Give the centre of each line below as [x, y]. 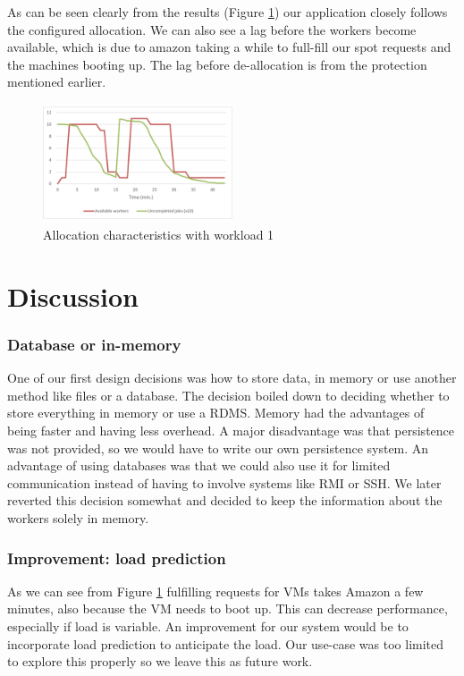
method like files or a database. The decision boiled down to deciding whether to [228, 395]
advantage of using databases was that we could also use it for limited [199, 465]
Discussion [73, 296]
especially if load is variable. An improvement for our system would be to [208, 626]
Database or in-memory [94, 344]
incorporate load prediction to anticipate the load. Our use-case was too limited [226, 643]
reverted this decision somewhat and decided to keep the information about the [225, 500]
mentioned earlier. [57, 82]
